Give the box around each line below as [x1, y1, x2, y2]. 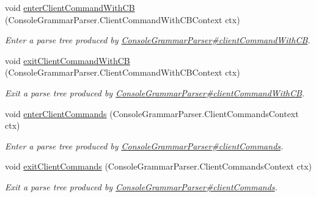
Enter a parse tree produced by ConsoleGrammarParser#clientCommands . [5, 139, 284, 152]
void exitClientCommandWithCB [5, 54, 130, 66]
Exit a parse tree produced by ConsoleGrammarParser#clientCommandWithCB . [5, 86, 305, 99]
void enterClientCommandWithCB [5, 1, 135, 13]
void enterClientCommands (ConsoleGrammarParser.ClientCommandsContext [5, 107, 299, 120]
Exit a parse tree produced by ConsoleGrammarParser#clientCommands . [5, 180, 277, 193]
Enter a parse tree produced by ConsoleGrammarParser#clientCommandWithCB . [5, 34, 310, 46]
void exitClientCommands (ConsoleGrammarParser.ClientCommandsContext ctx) [5, 160, 312, 173]
